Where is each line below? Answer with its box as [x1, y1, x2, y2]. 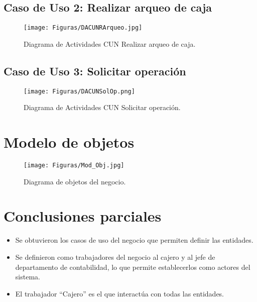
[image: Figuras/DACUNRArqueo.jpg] [24, 24, 143, 32]
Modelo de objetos [4, 132, 135, 152]
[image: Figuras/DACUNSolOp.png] [24, 87, 135, 95]
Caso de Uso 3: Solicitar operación [4, 63, 186, 78]
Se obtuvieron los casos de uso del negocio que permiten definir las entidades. [15, 235, 253, 245]
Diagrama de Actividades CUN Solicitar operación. [24, 102, 181, 113]
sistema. [15, 271, 40, 282]
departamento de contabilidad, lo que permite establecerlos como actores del [15, 261, 250, 272]
